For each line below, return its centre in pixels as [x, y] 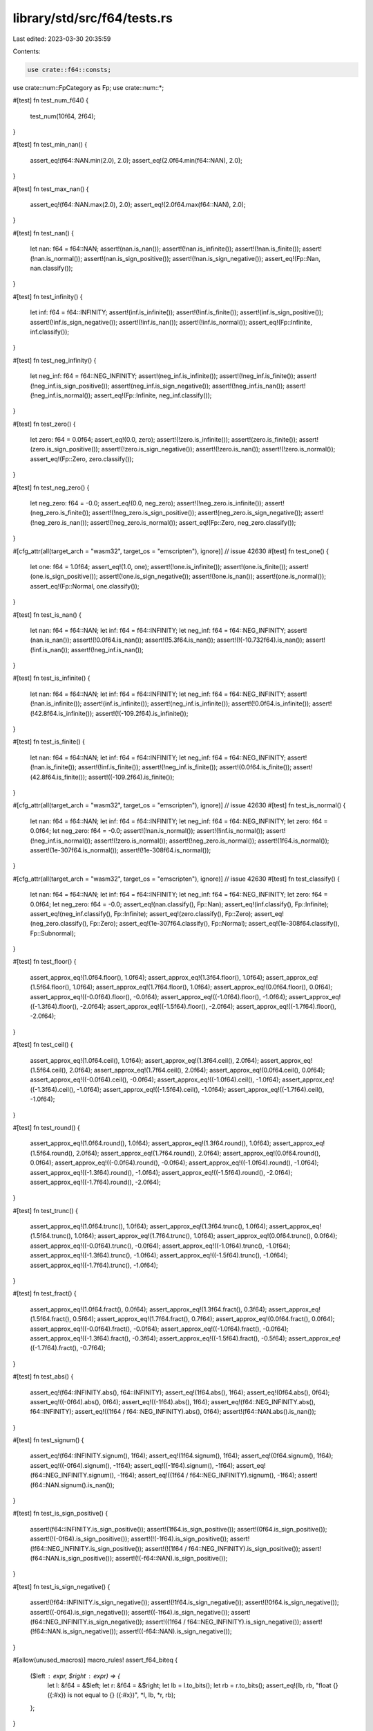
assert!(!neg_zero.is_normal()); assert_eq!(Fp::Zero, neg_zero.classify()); [193, 522]
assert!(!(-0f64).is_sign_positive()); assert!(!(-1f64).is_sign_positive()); [130, 1539]
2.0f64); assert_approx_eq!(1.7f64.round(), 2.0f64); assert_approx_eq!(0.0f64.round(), [199, 1153]
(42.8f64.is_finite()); [59, 777]
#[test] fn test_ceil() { [43, 1045]
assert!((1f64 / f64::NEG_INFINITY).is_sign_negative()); [223, 1622]
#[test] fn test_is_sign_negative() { [61, 1586]
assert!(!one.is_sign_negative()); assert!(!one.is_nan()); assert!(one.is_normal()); [213, 576]
